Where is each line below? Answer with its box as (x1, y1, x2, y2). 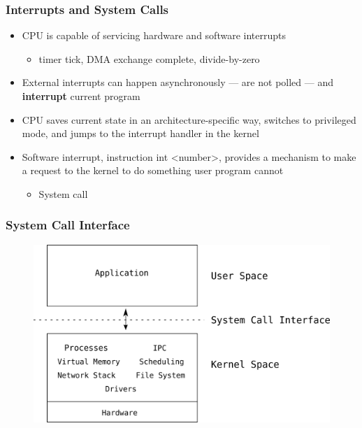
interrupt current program (22, 89, 140, 103)
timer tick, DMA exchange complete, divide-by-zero (38, 51, 260, 66)
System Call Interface (6, 216, 130, 234)
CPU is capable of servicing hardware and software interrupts (22, 28, 286, 43)
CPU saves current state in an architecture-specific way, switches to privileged (22, 112, 356, 127)
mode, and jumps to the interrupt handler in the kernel (22, 126, 259, 141)
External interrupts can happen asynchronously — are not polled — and (22, 75, 333, 90)
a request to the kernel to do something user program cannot (22, 163, 284, 178)
